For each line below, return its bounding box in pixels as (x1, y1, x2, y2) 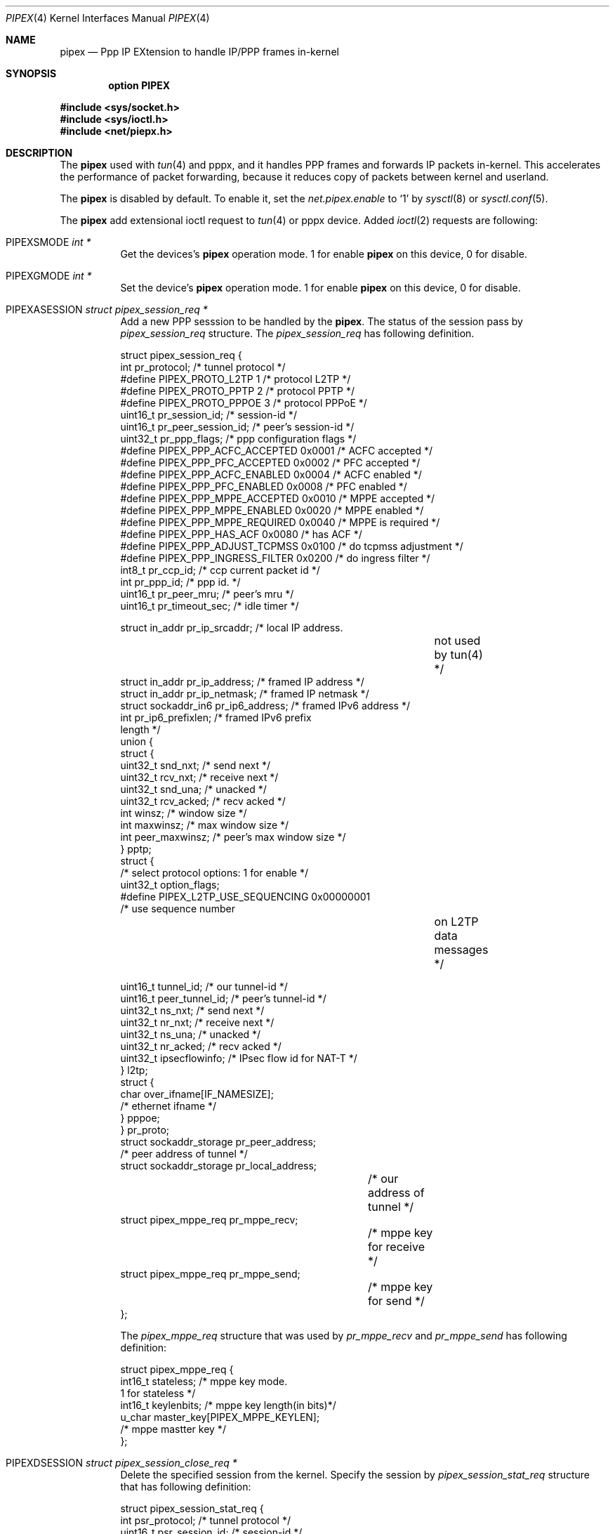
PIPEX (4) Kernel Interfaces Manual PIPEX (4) (6, 12, 210, 24)
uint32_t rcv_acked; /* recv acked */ (120, 795, 286, 807)
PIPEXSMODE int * (6, 236, 91, 248)
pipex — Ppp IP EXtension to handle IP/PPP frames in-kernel (60, 46, 339, 58)
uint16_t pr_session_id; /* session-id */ (120, 409, 297, 421)
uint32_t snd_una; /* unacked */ (120, 783, 267, 795)
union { (120, 735, 153, 747)
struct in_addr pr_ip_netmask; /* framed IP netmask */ (120, 688, 369, 700)
